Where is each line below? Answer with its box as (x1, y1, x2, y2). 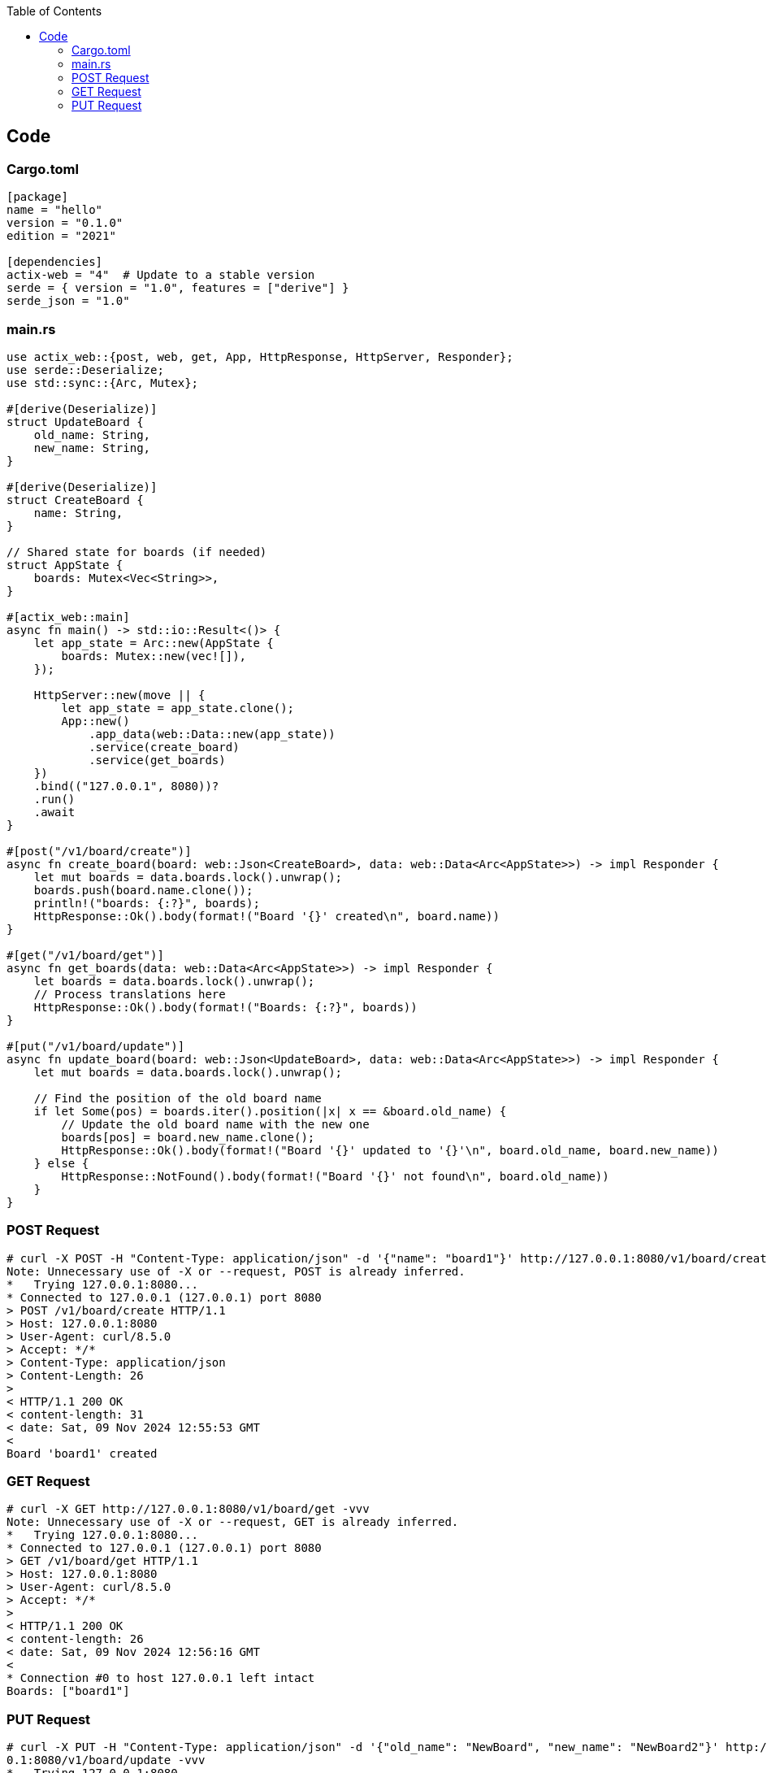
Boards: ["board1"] (6, 1684, 130, 1698)
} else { (33, 1156, 89, 1170)
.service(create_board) (89, 740, 240, 754)
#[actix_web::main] (6, 610, 130, 624)
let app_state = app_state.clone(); (61, 701, 295, 715)
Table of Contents (6, 4, 102, 18)
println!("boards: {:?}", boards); (33, 896, 260, 910)
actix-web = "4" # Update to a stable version (6, 268, 315, 282)
